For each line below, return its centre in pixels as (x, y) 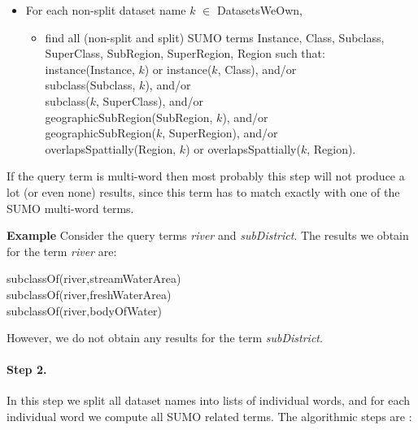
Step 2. (27, 369)
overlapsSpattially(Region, (111, 148)
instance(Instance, (90, 69)
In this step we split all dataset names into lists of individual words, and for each (209, 400)
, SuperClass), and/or (150, 100)
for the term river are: (62, 251)
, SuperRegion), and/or (220, 133)
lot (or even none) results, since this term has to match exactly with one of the (203, 191)
